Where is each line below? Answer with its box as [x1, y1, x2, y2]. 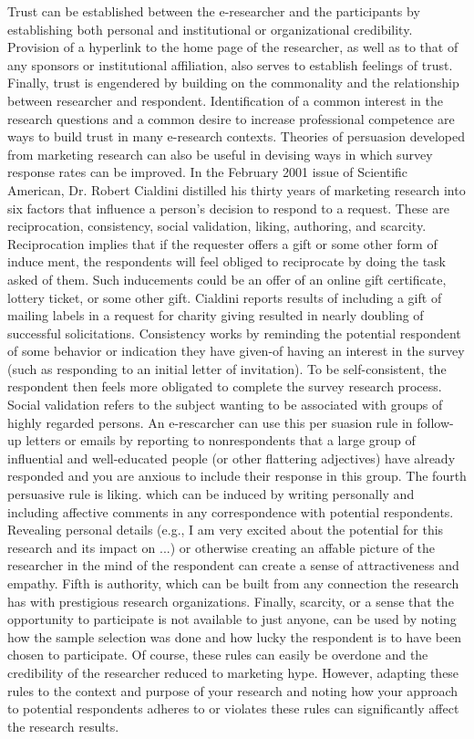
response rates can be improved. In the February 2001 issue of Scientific [7, 162, 408, 182]
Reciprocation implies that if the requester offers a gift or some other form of [7, 234, 438, 253]
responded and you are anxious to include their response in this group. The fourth [7, 466, 467, 485]
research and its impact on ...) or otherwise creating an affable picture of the [7, 537, 436, 557]
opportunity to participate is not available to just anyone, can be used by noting [7, 609, 457, 629]
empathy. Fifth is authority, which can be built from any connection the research [7, 574, 459, 592]
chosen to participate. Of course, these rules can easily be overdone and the [7, 645, 428, 664]
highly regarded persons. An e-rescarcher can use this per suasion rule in [7, 412, 413, 432]
